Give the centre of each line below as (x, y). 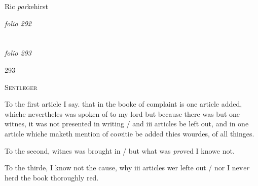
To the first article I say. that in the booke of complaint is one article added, (123, 104)
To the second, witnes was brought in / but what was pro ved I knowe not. (120, 150)
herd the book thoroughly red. (52, 177)
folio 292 (18, 23)
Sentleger (21, 87)
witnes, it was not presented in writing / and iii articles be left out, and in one (127, 124)
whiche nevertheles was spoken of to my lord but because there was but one (122, 113)
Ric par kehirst (26, 6)
